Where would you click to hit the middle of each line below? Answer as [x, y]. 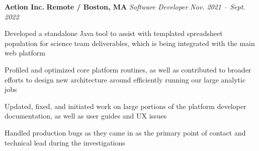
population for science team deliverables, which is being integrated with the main [130, 43]
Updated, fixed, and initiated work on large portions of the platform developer [125, 106]
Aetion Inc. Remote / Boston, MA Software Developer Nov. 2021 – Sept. [125, 6]
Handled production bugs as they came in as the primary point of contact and [125, 132]
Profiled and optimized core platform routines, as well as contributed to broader [128, 69]
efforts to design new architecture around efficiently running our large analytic [125, 79]
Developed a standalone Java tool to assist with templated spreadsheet [114, 33]
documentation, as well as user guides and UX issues [86, 116]
